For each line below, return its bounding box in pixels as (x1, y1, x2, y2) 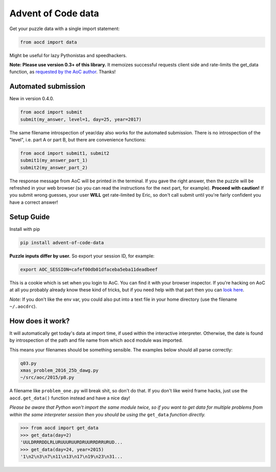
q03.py (20, 360, 37, 366)
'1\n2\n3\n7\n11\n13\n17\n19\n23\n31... (20, 454, 123, 460)
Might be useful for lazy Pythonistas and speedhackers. (9, 52, 127, 58)
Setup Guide (9, 213, 50, 221)
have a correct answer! (9, 199, 58, 205)
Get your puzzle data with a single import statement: (9, 26, 120, 32)
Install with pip (9, 226, 40, 232)
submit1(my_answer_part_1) (20, 157, 88, 163)
